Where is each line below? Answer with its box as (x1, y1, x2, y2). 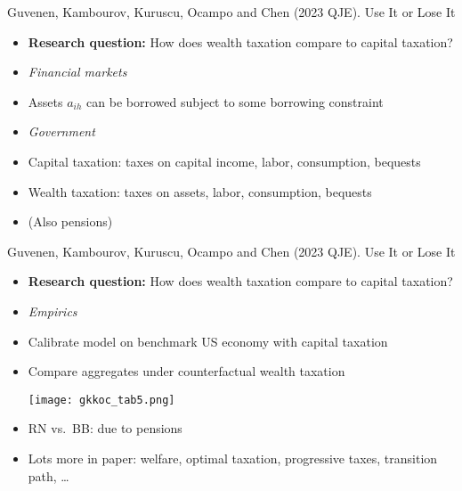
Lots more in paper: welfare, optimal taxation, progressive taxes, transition (28, 448, 438, 467)
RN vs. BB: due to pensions (28, 419, 182, 438)
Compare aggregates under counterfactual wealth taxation (28, 362, 345, 381)
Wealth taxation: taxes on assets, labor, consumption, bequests (28, 182, 372, 200)
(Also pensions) (28, 212, 113, 231)
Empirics (28, 301, 77, 320)
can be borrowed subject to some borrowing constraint (86, 92, 384, 110)
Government (28, 122, 95, 141)
